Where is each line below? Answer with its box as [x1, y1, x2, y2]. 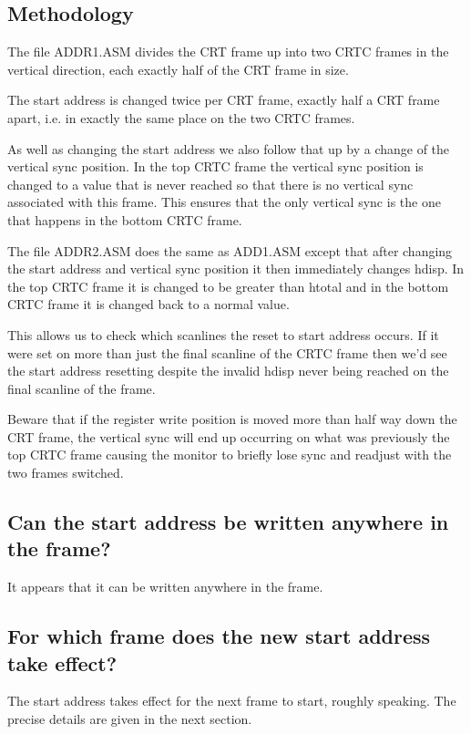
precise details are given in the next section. [7, 709, 252, 729]
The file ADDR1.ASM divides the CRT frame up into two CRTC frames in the [7, 42, 449, 61]
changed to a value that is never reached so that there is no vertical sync [7, 174, 414, 193]
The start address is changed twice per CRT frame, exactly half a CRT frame [7, 90, 440, 109]
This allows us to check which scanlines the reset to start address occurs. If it [7, 325, 439, 344]
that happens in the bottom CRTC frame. [7, 210, 242, 229]
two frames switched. [7, 463, 124, 482]
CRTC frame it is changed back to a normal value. [7, 295, 290, 314]
